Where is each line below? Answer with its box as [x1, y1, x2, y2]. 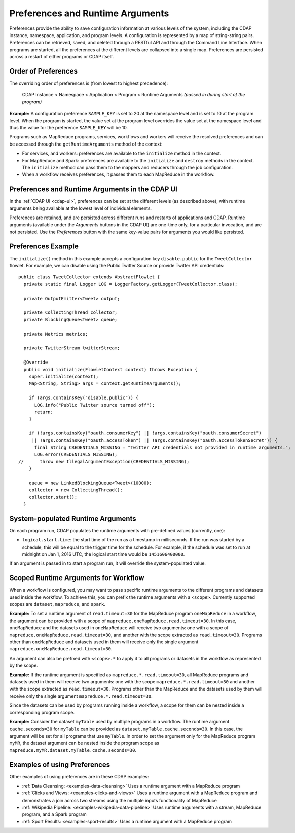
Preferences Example [9, 242, 79, 250]
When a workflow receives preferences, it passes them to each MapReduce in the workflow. [22, 171, 215, 177]
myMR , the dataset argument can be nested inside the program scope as [9, 740, 160, 746]
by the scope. [9, 662, 38, 669]
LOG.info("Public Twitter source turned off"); [34, 402, 155, 408]
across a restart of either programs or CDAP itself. [9, 54, 114, 60]
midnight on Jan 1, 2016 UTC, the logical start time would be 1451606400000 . [22, 551, 185, 557]
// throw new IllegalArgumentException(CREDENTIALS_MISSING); [18, 459, 190, 464]
